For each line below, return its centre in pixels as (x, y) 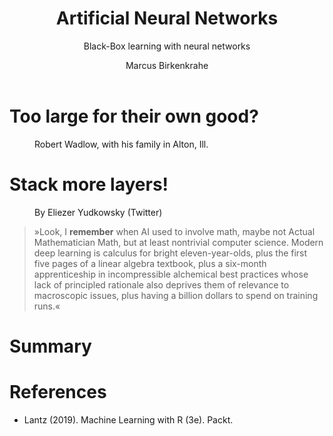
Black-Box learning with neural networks (167, 46)
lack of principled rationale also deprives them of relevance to (161, 284)
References (58, 392)
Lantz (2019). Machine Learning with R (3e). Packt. (128, 419)
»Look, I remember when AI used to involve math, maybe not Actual (174, 231)
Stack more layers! (89, 184)
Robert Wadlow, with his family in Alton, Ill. (121, 144)
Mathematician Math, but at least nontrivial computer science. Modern (178, 242)
